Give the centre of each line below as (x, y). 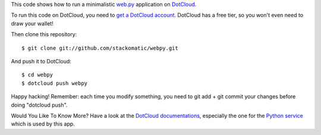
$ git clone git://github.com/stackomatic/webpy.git (100, 48)
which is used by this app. (43, 124)
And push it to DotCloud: (41, 61)
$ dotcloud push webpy (55, 83)
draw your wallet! (32, 23)
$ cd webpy (37, 75)
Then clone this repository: (44, 34)
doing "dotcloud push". (39, 105)
